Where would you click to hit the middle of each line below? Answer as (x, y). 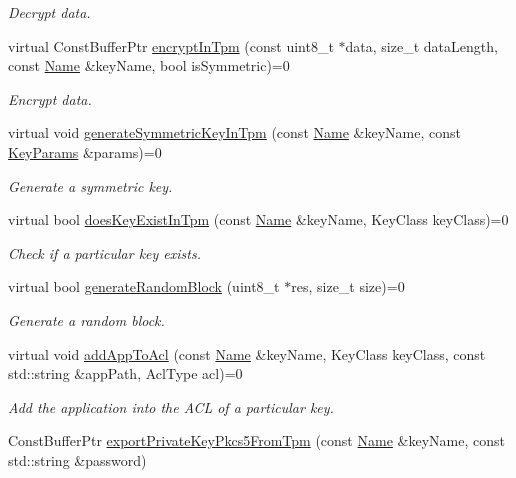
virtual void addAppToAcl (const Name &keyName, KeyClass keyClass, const (247, 353)
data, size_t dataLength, (421, 45)
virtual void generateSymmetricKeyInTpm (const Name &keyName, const (234, 132)
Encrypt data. (50, 98)
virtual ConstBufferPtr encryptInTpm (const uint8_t (171, 45)
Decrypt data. (49, 12)
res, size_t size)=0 (348, 286)
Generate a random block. (86, 319)
